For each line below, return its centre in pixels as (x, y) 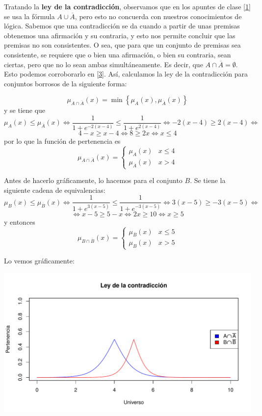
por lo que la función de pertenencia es (62, 141)
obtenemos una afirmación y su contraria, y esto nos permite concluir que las (120, 35)
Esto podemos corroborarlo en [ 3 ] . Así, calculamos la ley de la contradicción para (126, 74)
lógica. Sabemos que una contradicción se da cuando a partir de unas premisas (122, 26)
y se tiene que (25, 110)
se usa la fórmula (29, 16)
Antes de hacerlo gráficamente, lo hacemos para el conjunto (93, 180)
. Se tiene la (208, 180)
